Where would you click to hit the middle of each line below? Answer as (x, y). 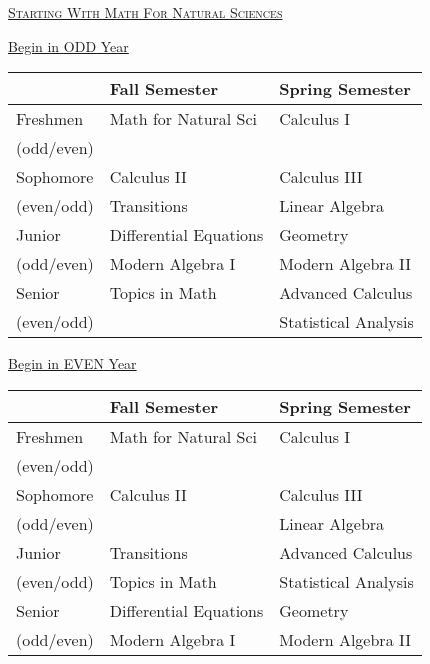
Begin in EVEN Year (72, 363)
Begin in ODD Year (68, 45)
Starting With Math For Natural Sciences (145, 12)
